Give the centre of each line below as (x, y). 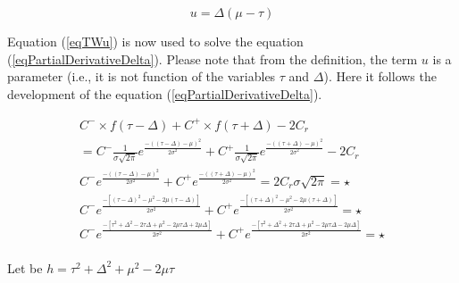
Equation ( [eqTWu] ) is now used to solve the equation (155, 41)
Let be (25, 267)
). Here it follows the (380, 76)
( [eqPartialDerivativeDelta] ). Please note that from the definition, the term (213, 58)
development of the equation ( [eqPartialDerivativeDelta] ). (165, 93)
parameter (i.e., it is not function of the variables (142, 76)
